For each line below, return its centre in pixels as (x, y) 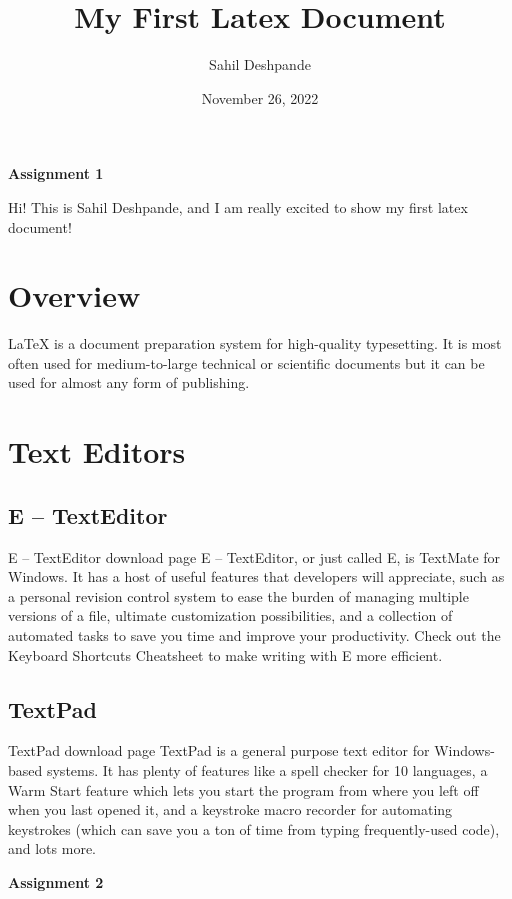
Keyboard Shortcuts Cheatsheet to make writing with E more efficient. (225, 654)
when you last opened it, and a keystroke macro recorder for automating (230, 809)
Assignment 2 (56, 881)
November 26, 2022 (260, 97)
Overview (74, 295)
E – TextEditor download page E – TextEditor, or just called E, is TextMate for (254, 556)
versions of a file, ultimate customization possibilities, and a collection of (230, 615)
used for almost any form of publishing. (129, 382)
